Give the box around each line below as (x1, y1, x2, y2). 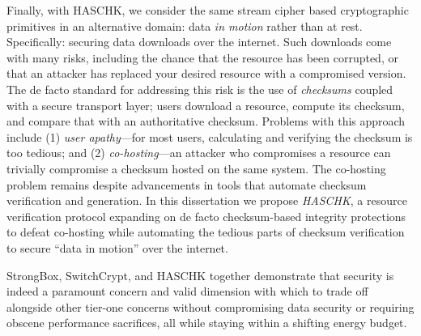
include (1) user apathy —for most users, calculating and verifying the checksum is (6, 128, 413, 145)
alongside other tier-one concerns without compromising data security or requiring (6, 298, 415, 315)
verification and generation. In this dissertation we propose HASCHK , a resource (6, 192, 407, 209)
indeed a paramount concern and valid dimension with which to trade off (6, 283, 368, 300)
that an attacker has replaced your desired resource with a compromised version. (6, 65, 406, 82)
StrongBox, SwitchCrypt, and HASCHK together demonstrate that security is (6, 266, 394, 283)
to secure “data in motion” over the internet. (6, 239, 228, 256)
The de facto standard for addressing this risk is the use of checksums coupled (6, 80, 393, 97)
